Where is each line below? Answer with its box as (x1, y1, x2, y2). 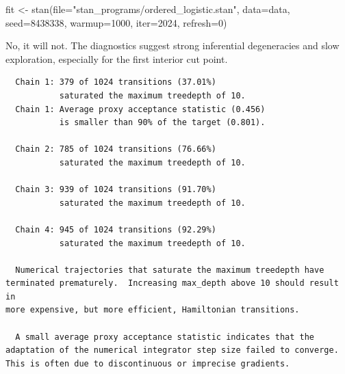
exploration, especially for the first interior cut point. (5, 51, 228, 66)
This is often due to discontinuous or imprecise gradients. (5, 358, 290, 369)
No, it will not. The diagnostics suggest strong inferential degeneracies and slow (5, 38, 340, 53)
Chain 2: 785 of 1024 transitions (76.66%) (15, 144, 216, 155)
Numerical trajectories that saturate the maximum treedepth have (15, 265, 324, 275)
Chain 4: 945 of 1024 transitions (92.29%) (15, 224, 216, 235)
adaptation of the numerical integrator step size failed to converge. (5, 345, 339, 356)
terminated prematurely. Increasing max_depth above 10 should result (5, 278, 339, 289)
